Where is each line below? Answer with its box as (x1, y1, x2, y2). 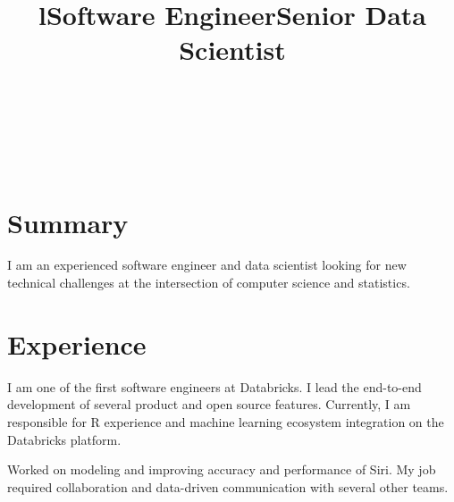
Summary (7, 204, 129, 240)
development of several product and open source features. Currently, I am (7, 395, 411, 414)
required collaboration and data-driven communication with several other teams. (7, 477, 449, 496)
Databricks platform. (7, 430, 122, 448)
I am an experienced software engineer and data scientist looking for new (7, 255, 407, 274)
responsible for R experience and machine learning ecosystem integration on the (7, 412, 444, 431)
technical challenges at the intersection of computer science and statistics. (7, 273, 410, 292)
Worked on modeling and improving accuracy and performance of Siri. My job (7, 460, 436, 479)
